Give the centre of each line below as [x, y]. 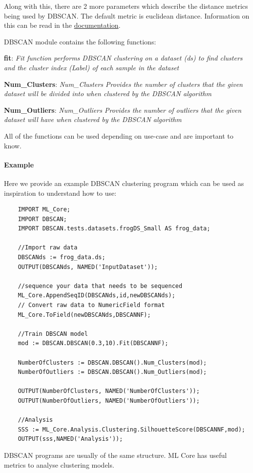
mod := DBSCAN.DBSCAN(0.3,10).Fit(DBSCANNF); [93, 343]
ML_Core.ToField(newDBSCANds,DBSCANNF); [84, 315]
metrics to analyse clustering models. [59, 464]
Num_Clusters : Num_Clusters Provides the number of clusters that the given [123, 84]
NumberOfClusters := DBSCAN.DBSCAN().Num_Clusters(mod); [112, 362]
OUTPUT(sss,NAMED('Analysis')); [70, 439]
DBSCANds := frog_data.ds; [62, 257]
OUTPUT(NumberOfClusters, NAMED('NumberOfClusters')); [109, 391]
